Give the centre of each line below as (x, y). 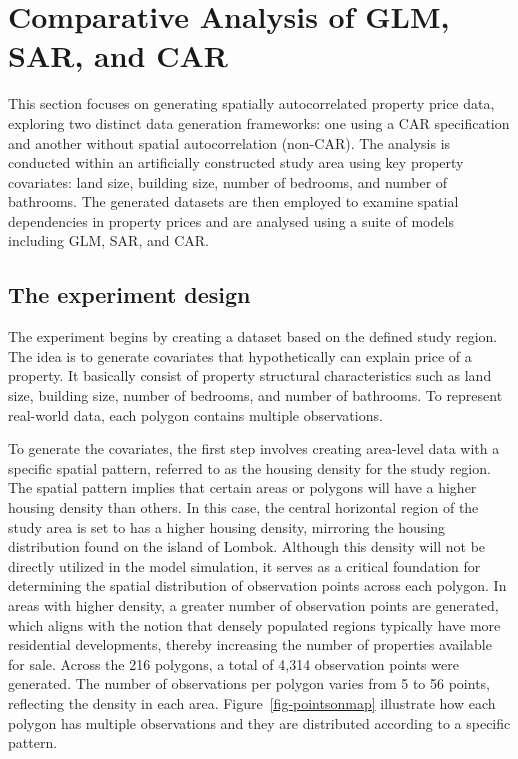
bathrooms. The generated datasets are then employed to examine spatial (233, 201)
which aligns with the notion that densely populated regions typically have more (254, 624)
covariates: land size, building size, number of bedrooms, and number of (228, 181)
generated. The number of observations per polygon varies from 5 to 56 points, (249, 683)
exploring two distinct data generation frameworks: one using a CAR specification (259, 122)
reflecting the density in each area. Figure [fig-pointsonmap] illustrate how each (252, 702)
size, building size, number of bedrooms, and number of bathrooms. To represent (255, 395)
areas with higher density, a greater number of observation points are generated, (253, 604)
